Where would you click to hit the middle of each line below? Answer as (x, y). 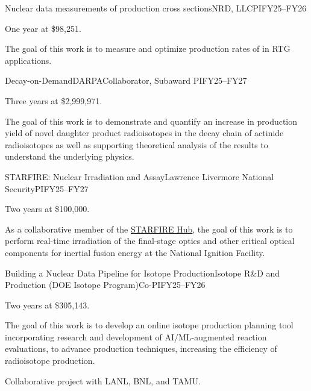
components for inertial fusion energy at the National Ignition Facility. (135, 252)
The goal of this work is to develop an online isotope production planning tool (149, 325)
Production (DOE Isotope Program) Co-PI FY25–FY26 (105, 285)
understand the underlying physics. (70, 156)
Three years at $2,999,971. (54, 100)
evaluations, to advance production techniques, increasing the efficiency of (141, 349)
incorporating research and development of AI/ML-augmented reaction (136, 336)
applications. (28, 60)
